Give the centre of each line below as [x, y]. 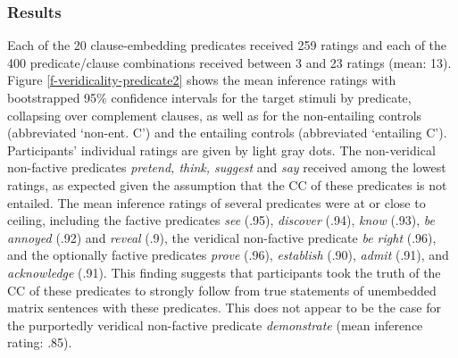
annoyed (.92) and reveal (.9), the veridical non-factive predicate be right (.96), [222, 237]
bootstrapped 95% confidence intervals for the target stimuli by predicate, [209, 97]
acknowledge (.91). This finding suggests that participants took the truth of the [224, 272]
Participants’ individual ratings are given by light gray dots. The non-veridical [221, 150]
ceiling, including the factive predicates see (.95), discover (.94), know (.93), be [221, 220]
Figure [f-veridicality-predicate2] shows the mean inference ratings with [202, 80]
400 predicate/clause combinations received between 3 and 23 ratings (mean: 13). [229, 62]
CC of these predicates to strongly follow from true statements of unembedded [222, 290]
